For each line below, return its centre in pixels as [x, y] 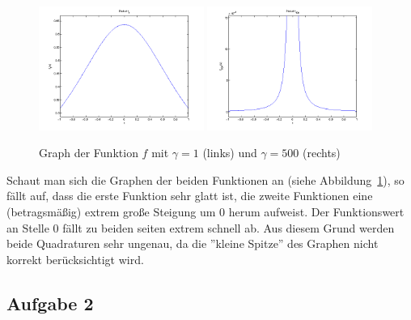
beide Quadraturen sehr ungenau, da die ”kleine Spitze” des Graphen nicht [193, 243]
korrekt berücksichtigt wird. [75, 259]
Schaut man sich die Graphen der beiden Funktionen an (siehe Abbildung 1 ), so [205, 179]
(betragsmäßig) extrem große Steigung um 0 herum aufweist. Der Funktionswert [205, 211]
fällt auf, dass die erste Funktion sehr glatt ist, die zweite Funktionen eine [190, 196]
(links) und [230, 153]
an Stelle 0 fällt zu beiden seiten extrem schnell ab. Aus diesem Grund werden [201, 227]
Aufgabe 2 [50, 303]
